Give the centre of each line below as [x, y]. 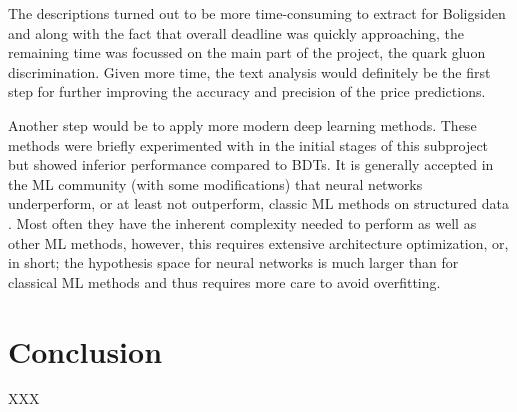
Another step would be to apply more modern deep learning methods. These [242, 124]
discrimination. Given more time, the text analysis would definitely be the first [249, 71]
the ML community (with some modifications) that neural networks [215, 183]
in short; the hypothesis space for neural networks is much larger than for [233, 262]
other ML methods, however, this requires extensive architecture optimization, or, [258, 242]
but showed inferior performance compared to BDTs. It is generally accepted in [251, 164]
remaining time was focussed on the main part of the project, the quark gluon [247, 52]
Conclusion [85, 350]
